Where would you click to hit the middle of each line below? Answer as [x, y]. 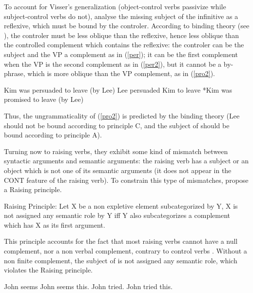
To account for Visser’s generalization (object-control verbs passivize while [115, 6]
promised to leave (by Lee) [44, 99]
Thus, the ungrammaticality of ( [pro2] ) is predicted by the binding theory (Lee [122, 115]
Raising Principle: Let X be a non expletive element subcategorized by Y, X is [121, 205]
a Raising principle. [33, 189]
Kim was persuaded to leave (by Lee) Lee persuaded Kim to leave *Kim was [118, 89]
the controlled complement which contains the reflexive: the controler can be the [124, 45]
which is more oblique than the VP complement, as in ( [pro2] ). [121, 73]
